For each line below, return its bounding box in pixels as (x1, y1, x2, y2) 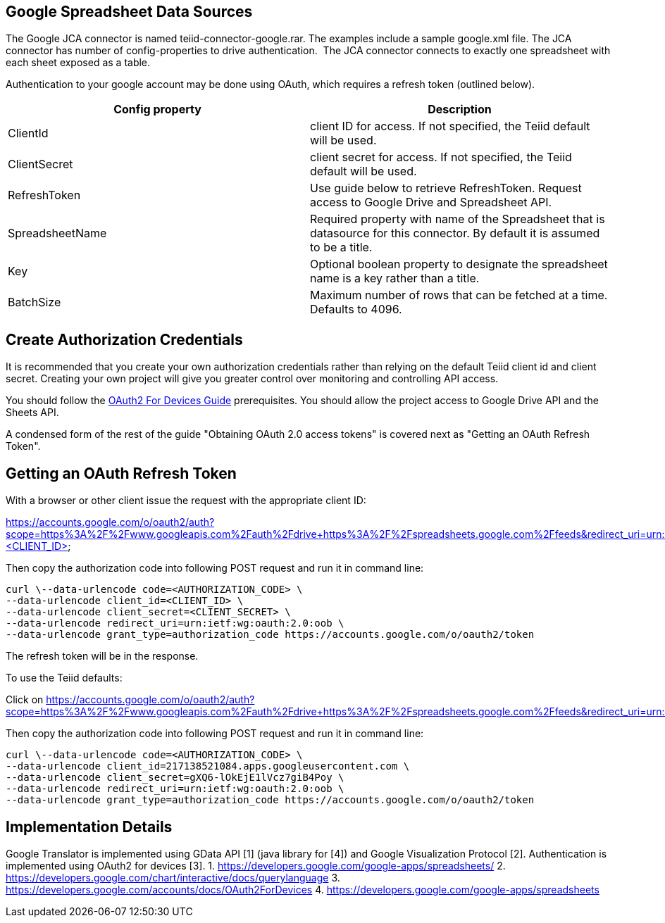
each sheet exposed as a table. (6, 56, 151, 69)
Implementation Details (6, 817, 173, 836)
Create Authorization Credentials (6, 330, 243, 349)
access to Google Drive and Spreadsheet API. (310, 195, 552, 210)
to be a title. (310, 240, 373, 255)
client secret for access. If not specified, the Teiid (310, 150, 572, 165)
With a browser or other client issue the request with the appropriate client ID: (6, 494, 366, 507)
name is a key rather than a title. (310, 271, 480, 286)
